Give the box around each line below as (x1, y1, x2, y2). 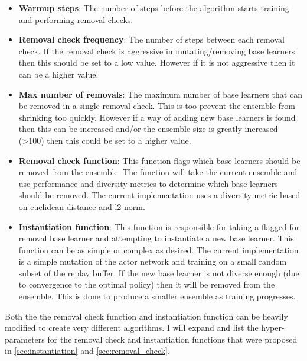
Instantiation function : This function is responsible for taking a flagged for (18, 220, 300, 233)
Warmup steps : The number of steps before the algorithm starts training (18, 2, 289, 14)
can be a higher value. (18, 67, 99, 80)
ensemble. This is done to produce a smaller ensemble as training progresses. (18, 290, 296, 302)
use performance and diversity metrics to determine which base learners (18, 177, 278, 189)
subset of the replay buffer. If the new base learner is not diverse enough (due (18, 266, 299, 279)
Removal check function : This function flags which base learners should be (18, 154, 301, 166)
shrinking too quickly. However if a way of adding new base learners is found (18, 111, 296, 123)
